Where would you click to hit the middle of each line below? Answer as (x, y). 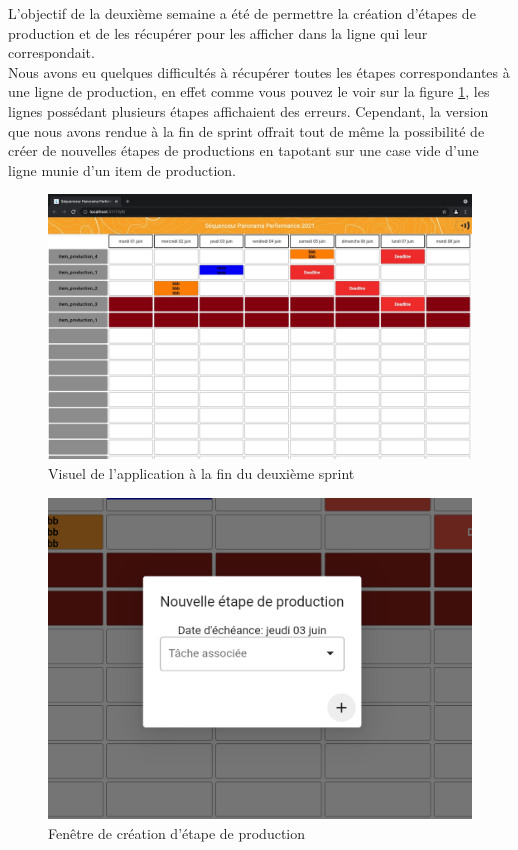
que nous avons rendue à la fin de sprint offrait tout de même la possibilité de (246, 130)
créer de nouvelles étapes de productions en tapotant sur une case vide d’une (243, 150)
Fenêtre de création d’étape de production (176, 832)
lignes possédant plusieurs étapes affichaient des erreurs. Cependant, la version (248, 110)
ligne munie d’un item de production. (122, 169)
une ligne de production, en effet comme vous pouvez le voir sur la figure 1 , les (249, 91)
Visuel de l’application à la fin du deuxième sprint (201, 472)
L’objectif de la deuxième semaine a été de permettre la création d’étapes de (242, 13)
